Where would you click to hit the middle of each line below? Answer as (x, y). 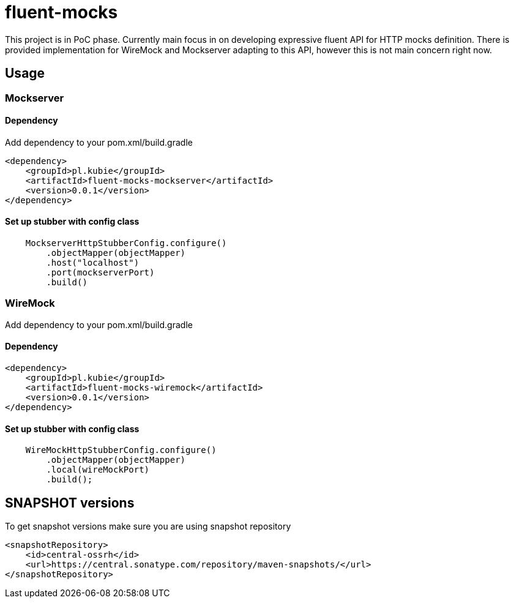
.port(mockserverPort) (100, 273)
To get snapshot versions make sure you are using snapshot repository (148, 526)
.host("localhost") (93, 263)
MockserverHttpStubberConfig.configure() (126, 243)
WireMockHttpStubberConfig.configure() (121, 450)
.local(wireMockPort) (98, 470)
